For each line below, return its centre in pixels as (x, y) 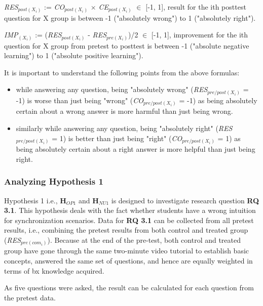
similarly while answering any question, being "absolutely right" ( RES (124, 128)
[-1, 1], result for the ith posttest (196, 7)
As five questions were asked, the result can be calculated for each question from (129, 288)
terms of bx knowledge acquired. (54, 270)
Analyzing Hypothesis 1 (54, 181)
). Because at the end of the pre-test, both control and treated (144, 239)
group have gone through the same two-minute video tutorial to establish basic (127, 251)
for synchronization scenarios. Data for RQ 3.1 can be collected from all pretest (129, 220)
